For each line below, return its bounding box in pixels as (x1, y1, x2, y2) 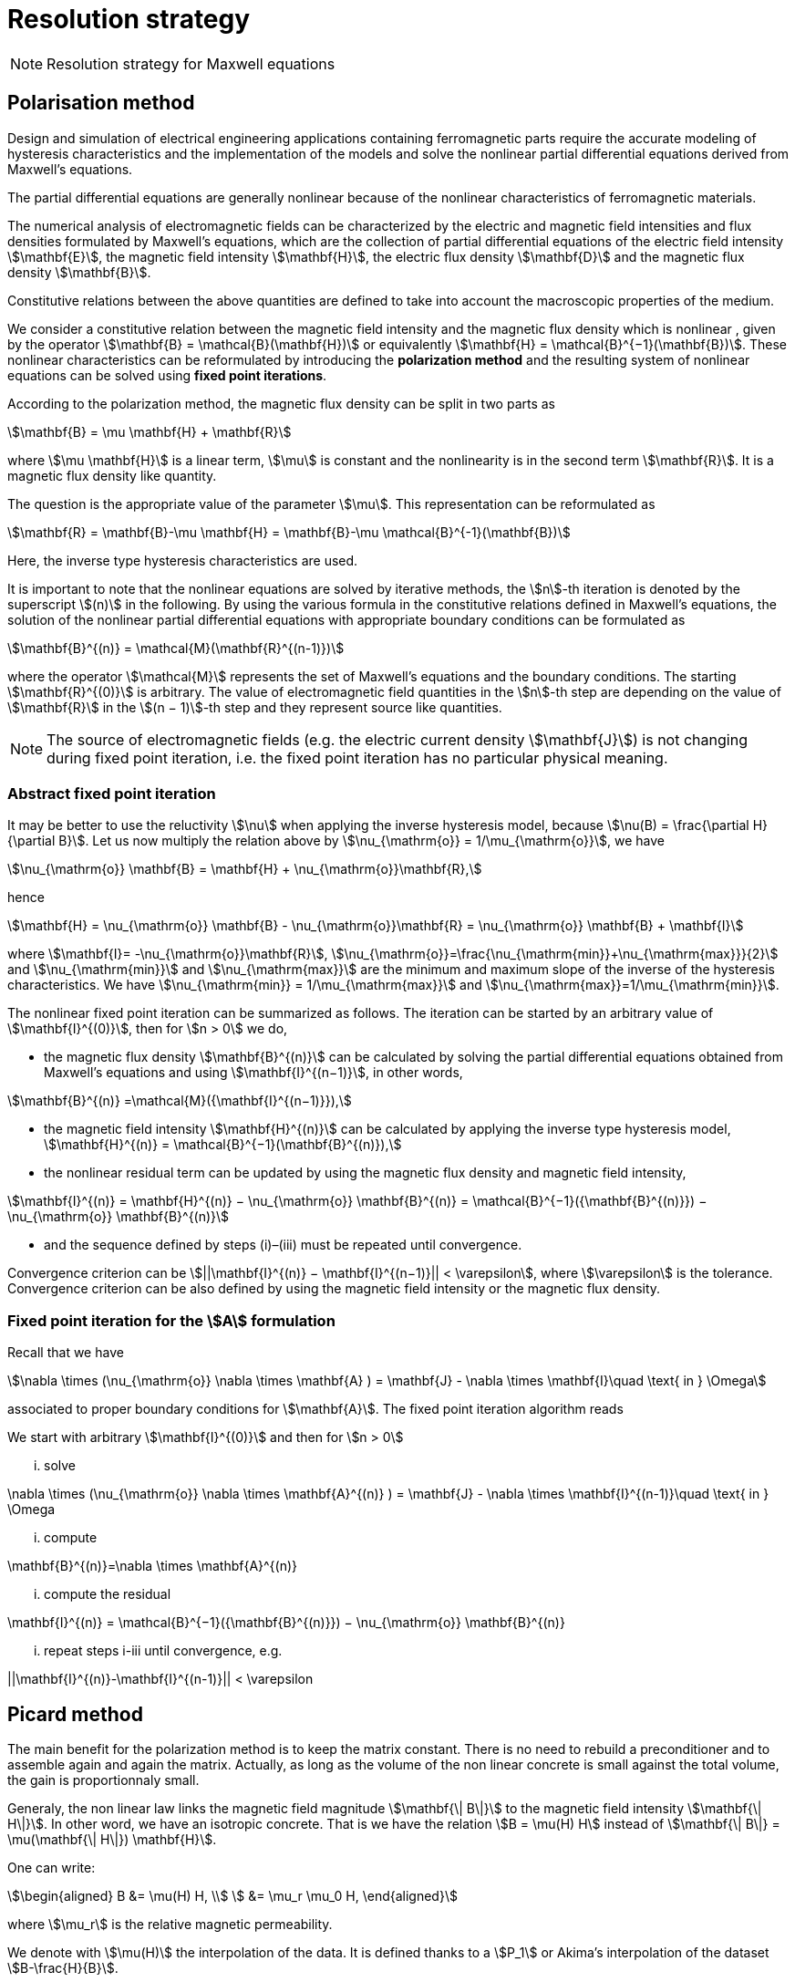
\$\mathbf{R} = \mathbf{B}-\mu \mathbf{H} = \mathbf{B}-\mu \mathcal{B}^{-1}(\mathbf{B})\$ (7, 524, 571, 540)
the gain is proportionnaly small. (7, 1771, 200, 1788)
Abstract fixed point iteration (7, 783, 216, 803)
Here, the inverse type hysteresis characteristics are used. (7, 552, 358, 568)
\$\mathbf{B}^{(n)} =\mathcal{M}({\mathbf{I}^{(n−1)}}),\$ (7, 1093, 352, 1109)
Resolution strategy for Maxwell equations (46, 54, 336, 73)
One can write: (7, 1859, 96, 1875)
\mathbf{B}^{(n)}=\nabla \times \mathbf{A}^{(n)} (7, 1558, 298, 1574)
